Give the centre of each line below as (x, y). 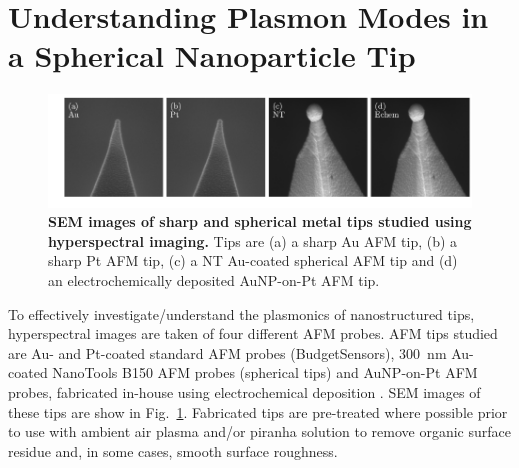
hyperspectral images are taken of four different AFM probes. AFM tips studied (253, 333)
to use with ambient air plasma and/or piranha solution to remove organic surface (259, 431)
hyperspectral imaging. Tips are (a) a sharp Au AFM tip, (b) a (253, 240)
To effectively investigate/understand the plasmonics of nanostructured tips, (241, 313)
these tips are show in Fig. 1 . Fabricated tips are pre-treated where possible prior (258, 411)
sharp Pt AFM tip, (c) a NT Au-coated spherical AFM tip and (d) (253, 260)
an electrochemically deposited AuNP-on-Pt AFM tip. (214, 279)
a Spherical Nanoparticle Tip (212, 55)
